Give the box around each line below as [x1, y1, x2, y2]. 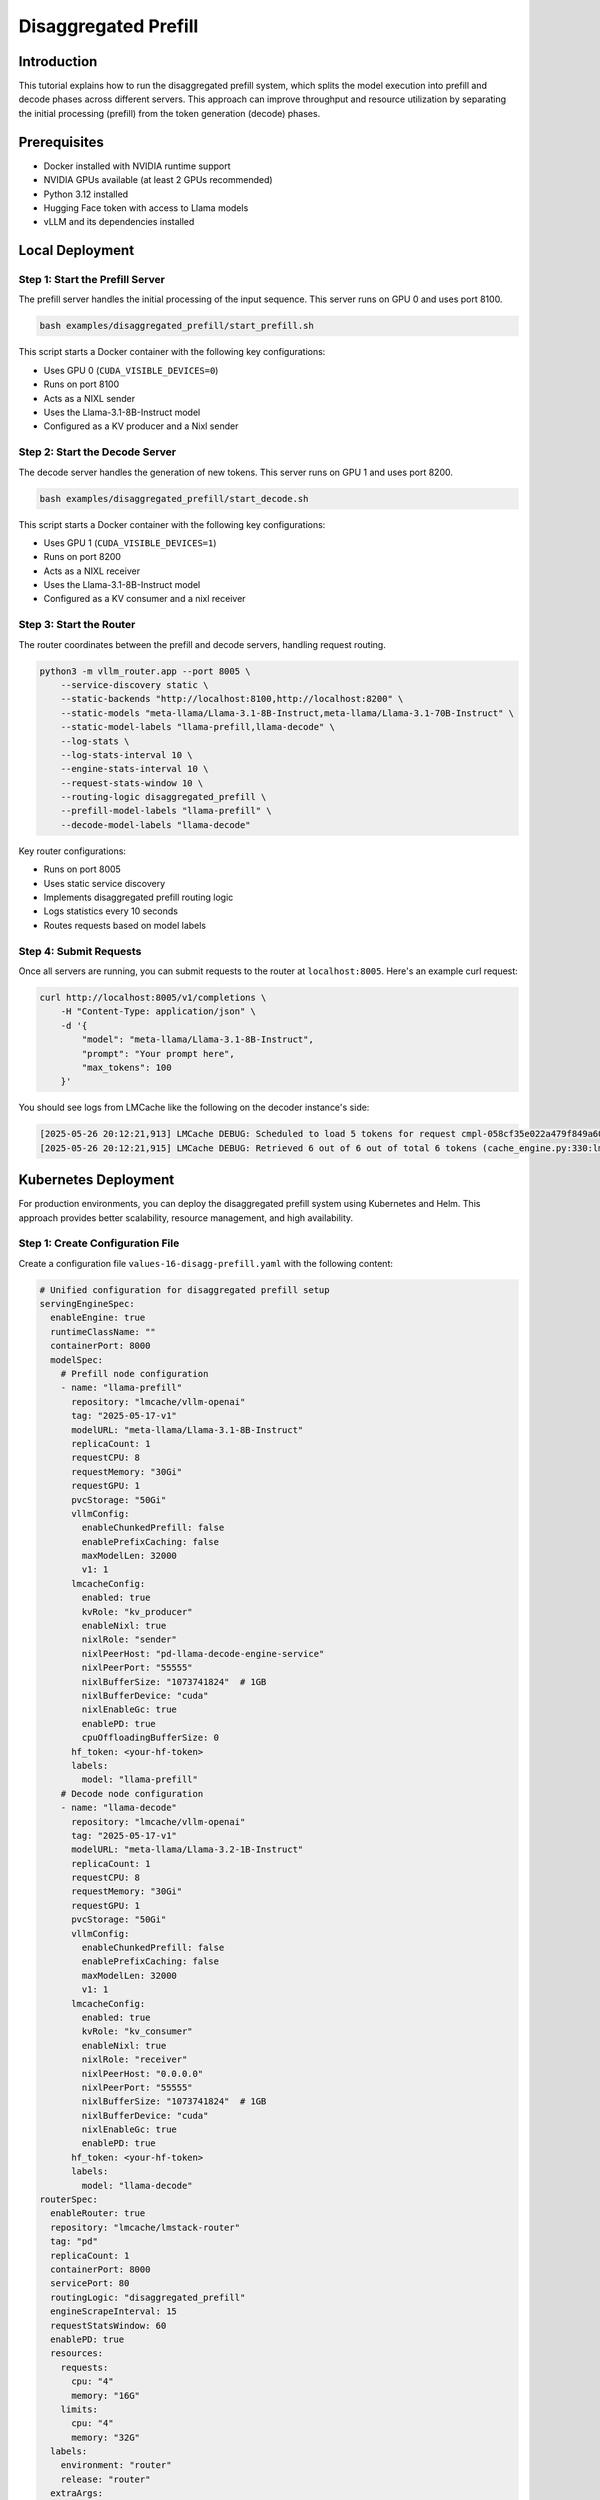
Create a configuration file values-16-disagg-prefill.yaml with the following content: [18, 1257, 394, 1269]
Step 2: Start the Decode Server [18, 445, 177, 459]
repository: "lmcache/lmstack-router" [50, 2221, 240, 2233]
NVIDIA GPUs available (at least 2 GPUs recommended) [43, 174, 274, 186]
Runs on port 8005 [43, 863, 122, 875]
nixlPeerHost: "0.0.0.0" [81, 2068, 204, 2079]
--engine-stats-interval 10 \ [60, 763, 209, 775]
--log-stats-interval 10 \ [60, 749, 194, 760]
